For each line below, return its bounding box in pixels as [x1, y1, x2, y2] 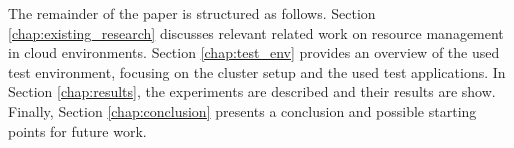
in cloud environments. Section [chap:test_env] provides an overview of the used [8, 42, 500, 63]
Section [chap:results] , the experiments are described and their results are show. [8, 81, 496, 102]
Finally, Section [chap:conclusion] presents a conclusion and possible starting [8, 100, 477, 121]
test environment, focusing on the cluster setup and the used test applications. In [8, 61, 506, 82]
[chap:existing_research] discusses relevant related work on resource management [8, 22, 504, 43]
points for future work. [8, 120, 147, 141]
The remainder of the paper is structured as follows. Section [8, 3, 376, 23]
